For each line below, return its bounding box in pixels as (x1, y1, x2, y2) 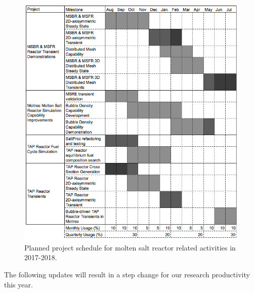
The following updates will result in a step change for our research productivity (4, 269, 250, 279)
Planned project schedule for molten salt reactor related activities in (24, 242, 236, 253)
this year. (4, 279, 33, 289)
